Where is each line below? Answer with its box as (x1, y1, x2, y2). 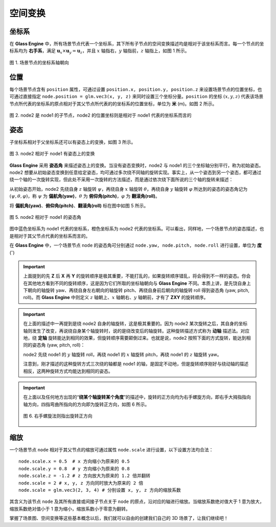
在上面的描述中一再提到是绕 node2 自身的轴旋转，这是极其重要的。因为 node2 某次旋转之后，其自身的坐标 (23, 320, 248, 327)
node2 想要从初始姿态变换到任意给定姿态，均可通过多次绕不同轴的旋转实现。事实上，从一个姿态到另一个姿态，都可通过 (9, 169, 262, 175)
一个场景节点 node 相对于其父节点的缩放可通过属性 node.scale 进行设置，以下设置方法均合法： (9, 447, 214, 453)
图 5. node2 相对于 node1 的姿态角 (9, 214, 82, 220)
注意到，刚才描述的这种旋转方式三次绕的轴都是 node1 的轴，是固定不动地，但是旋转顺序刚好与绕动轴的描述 (23, 361, 249, 367)
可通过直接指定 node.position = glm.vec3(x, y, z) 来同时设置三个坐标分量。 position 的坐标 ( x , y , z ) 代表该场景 (9, 94, 264, 100)
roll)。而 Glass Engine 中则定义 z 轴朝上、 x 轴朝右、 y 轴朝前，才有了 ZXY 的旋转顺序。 (23, 294, 209, 301)
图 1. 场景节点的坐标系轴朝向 (9, 59, 69, 65)
